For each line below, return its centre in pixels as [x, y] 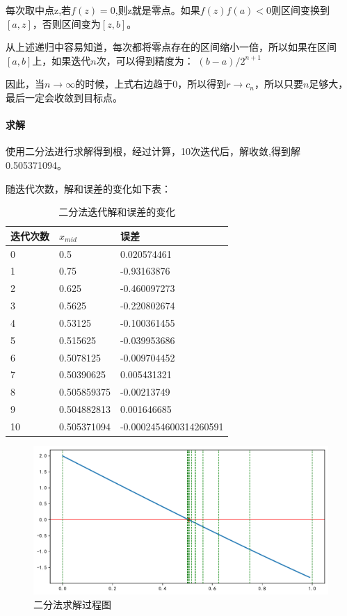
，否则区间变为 [66, 23]
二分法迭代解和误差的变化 [117, 212]
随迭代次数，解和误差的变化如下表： [88, 188]
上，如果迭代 [62, 60]
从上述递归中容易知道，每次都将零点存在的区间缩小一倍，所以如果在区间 [171, 47]
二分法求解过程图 [72, 604]
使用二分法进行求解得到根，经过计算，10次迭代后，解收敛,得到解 [153, 151]
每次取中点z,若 [39, 10]
